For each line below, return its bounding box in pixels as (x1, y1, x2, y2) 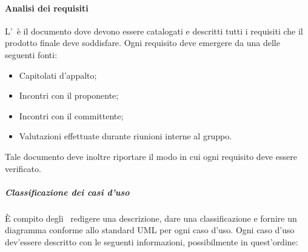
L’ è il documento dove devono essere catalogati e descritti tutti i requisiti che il (5, 24, 303, 37)
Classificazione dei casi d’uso (5, 185, 130, 198)
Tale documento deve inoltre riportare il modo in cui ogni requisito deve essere (5, 150, 297, 162)
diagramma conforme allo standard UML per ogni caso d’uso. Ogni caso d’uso (5, 224, 295, 236)
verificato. (5, 162, 41, 174)
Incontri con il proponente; (19, 89, 119, 102)
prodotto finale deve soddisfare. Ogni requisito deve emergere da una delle (5, 36, 280, 49)
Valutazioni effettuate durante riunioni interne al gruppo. (19, 130, 232, 142)
